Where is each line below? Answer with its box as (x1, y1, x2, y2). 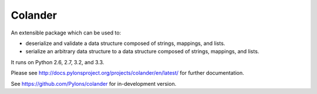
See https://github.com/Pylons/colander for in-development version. (11, 80, 177, 87)
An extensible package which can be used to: (11, 29, 122, 36)
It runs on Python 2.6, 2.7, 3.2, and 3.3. (11, 58, 104, 65)
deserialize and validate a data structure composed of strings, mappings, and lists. (25, 40, 225, 47)
